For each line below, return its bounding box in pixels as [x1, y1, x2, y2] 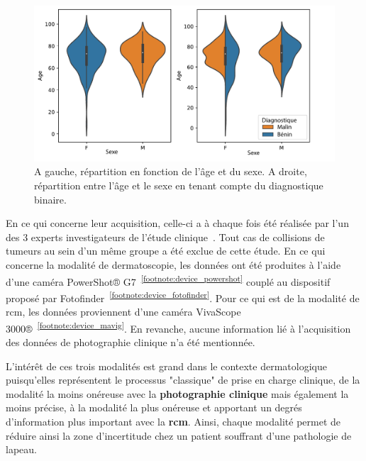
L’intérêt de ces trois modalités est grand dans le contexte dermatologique [6, 358, 327, 373]
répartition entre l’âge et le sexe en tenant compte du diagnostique [34, 178, 323, 193]
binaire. [34, 191, 67, 206]
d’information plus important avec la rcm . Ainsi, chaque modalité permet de [6, 413, 341, 428]
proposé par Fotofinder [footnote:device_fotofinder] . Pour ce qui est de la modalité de [6, 288, 360, 305]
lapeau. [6, 442, 37, 457]
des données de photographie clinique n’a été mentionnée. [6, 334, 255, 349]
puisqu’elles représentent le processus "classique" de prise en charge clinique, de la [6, 372, 360, 387]
